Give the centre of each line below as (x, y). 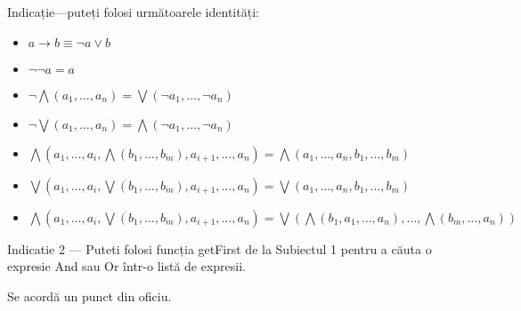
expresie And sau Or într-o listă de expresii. (127, 266)
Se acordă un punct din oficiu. (90, 295)
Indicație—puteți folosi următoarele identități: (133, 12)
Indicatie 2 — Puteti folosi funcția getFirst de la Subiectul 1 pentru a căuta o (220, 248)
